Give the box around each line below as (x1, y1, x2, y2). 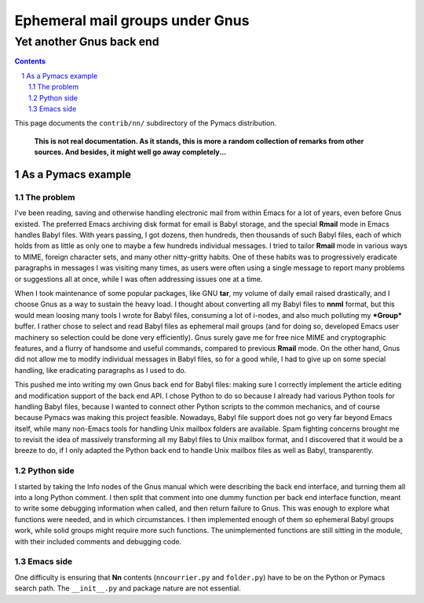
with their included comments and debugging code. (14, 536, 182, 546)
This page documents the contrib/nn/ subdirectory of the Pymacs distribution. (14, 119, 277, 128)
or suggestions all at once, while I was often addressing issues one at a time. (14, 274, 263, 283)
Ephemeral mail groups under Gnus (14, 12, 250, 29)
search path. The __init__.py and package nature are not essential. (14, 583, 241, 593)
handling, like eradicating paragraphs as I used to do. (14, 365, 187, 375)
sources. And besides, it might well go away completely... (34, 148, 227, 157)
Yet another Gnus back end (14, 35, 160, 49)
